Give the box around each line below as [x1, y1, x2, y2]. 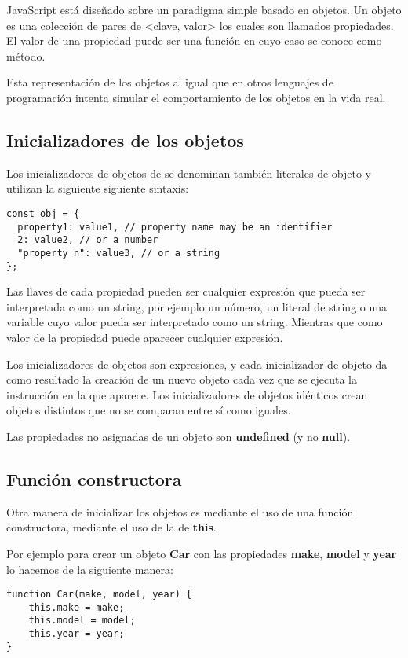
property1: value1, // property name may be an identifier [17, 221, 333, 233]
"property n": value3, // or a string [17, 247, 220, 259]
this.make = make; [28, 601, 125, 613]
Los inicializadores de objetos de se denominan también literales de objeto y [6, 164, 371, 181]
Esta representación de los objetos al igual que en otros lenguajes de [6, 74, 333, 90]
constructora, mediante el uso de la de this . [6, 519, 217, 535]
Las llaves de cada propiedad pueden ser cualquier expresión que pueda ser [6, 283, 366, 300]
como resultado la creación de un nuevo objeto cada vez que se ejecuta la [6, 371, 358, 388]
